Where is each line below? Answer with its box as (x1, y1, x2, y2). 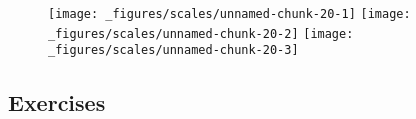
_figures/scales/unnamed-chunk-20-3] (48, 43, 299, 58)
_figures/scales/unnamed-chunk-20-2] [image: (48, 26, 354, 41)
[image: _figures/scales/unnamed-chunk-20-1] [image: (48, 7, 411, 21)
